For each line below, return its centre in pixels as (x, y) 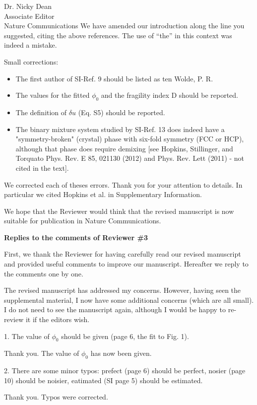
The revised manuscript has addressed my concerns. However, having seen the (123, 290)
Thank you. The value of (42, 353)
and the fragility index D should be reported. (169, 95)
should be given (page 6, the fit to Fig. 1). (125, 336)
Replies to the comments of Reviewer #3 (76, 237)
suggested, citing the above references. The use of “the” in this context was (118, 35)
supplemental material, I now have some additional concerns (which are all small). (129, 300)
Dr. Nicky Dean (28, 6)
